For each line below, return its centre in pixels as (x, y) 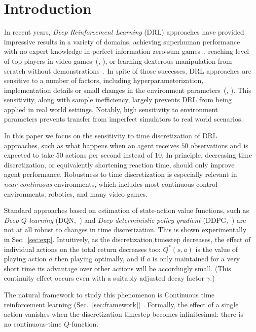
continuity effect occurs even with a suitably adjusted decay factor (104, 278)
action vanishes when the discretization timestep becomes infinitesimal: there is (124, 314)
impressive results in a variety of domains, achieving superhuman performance (122, 41)
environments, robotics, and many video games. (76, 193)
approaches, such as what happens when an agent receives (92, 145)
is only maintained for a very (196, 259)
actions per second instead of (109, 155)
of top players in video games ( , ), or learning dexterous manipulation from (118, 61)
